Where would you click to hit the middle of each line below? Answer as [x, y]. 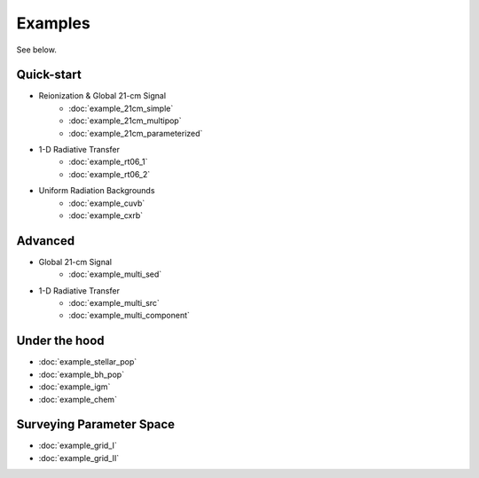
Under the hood [61, 341]
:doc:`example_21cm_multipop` [125, 121]
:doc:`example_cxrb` [106, 215]
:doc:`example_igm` [75, 387]
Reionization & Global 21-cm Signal [102, 96]
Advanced [46, 241]
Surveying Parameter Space [96, 424]
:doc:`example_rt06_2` [110, 174]
